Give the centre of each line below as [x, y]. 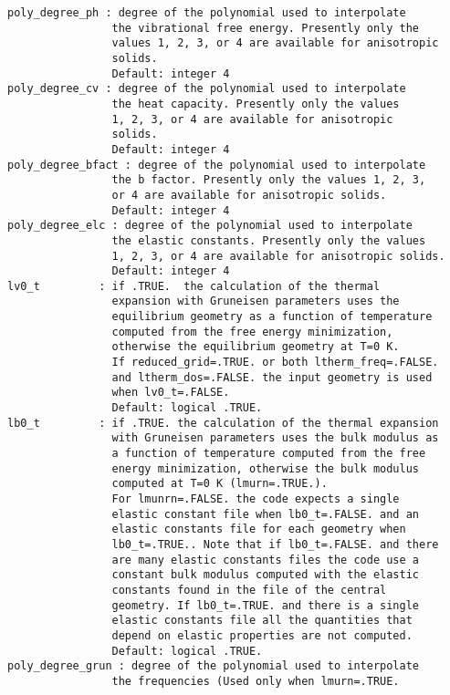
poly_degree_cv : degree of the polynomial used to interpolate [207, 89]
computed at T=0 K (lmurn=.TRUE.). [220, 484]
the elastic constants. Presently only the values [269, 240]
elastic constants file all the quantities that [262, 621]
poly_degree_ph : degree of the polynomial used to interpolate [207, 13]
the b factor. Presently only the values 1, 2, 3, [269, 180]
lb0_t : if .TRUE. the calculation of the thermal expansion [223, 423]
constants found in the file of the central [249, 590]
